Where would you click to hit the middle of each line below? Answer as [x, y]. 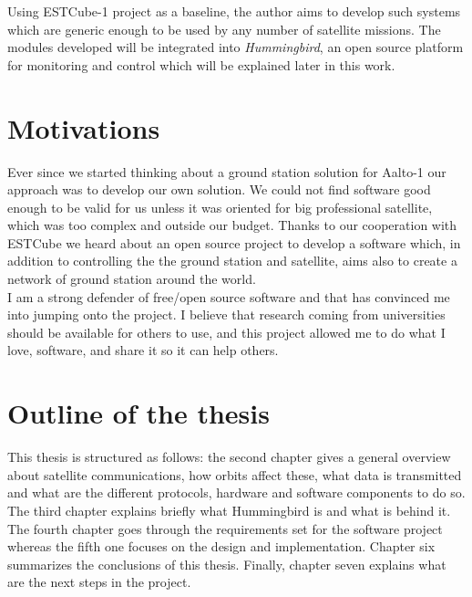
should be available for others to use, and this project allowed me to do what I [226, 332]
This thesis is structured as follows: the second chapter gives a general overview [229, 457]
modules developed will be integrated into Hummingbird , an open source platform [236, 47]
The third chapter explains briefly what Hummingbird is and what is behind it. [229, 510]
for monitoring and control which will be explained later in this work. [201, 64]
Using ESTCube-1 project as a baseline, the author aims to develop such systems [234, 11]
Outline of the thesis [139, 413]
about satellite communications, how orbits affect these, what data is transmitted [235, 474]
